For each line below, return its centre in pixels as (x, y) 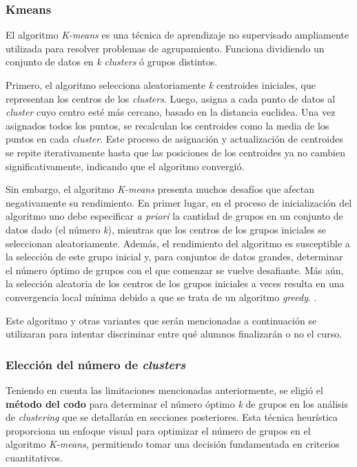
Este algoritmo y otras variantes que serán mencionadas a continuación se (161, 320)
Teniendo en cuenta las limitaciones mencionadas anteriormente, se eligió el (164, 390)
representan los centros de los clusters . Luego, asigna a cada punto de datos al (171, 98)
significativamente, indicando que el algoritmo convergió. (125, 166)
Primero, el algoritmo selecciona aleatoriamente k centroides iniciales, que (161, 85)
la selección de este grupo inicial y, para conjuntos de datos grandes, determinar (174, 257)
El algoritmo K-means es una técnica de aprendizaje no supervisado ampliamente (177, 35)
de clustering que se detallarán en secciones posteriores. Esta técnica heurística (172, 417)
